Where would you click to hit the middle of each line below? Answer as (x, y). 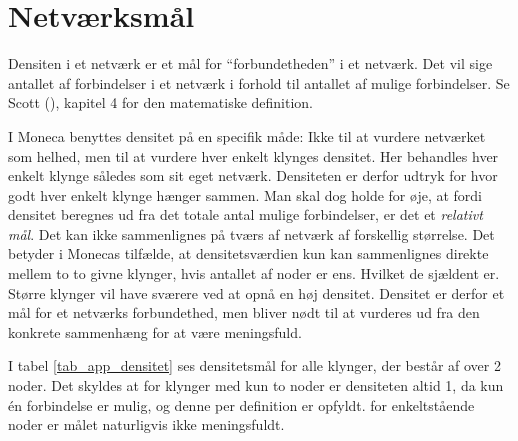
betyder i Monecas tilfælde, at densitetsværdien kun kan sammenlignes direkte (248, 253)
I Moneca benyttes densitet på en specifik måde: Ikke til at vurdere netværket (247, 135)
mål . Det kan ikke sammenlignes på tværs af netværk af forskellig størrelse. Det (251, 233)
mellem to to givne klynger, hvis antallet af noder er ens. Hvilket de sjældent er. (254, 273)
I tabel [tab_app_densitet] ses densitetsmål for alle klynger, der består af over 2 (254, 365)
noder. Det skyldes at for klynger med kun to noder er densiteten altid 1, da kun (256, 385)
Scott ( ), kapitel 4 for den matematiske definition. (161, 102)
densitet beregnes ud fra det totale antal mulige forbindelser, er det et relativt (245, 214)
